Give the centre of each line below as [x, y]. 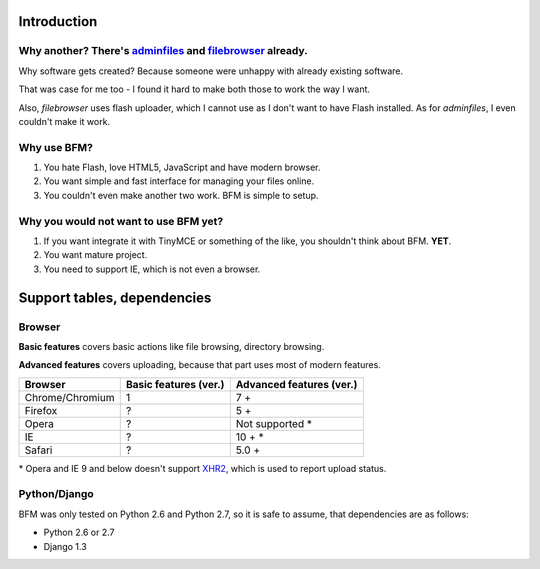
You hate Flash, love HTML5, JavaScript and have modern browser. [182, 167]
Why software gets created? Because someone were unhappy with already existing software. [211, 71]
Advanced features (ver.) [296, 384]
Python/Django [56, 494]
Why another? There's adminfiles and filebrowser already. [163, 51]
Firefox [41, 410]
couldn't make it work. [64, 121]
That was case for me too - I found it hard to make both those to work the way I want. [194, 89]
